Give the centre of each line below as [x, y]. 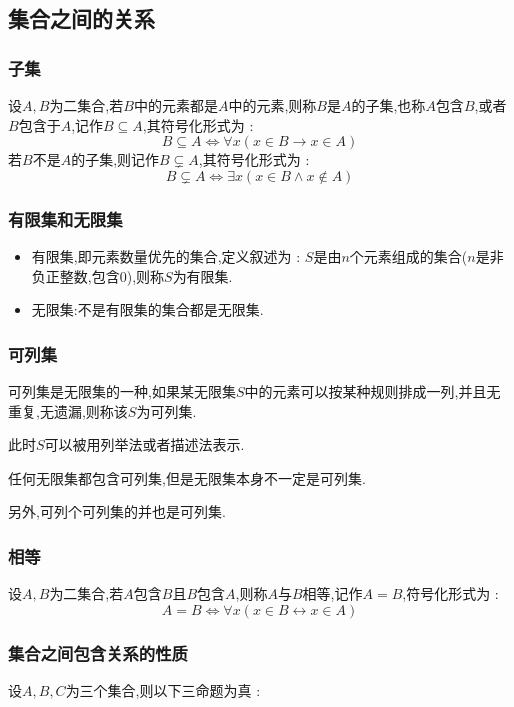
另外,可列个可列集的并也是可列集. [117, 511]
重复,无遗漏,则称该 [68, 410]
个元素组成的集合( [408, 256]
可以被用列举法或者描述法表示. [144, 444]
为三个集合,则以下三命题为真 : [163, 690]
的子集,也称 [388, 105]
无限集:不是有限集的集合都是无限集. [147, 309]
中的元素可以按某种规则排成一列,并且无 [372, 391]
